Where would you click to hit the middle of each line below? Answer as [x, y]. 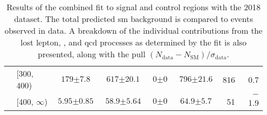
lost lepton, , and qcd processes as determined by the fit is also [133, 42]
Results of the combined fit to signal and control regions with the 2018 [133, 7]
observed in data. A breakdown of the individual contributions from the [133, 30]
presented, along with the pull [92, 54]
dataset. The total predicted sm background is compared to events [133, 19]
